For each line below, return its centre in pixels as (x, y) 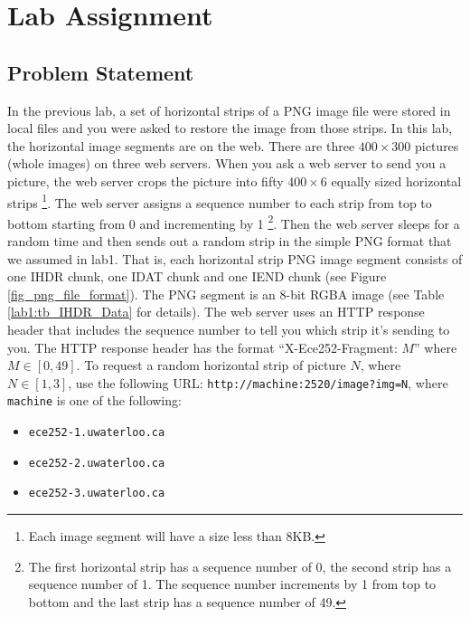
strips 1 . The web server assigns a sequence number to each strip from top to (220, 201)
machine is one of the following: (94, 400)
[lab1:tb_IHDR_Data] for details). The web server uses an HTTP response (216, 312)
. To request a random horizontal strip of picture (211, 365)
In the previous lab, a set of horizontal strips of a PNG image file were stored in (229, 110)
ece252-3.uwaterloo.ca (97, 494)
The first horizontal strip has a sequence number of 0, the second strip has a (240, 566)
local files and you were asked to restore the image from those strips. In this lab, (230, 128)
